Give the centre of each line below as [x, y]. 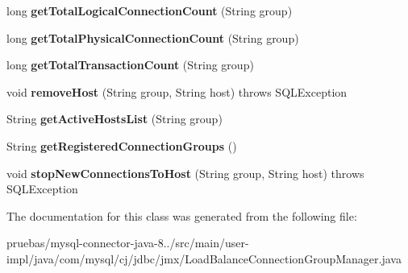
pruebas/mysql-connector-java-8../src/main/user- [128, 243]
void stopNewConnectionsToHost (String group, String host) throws [185, 173]
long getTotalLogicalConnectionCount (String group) [150, 10]
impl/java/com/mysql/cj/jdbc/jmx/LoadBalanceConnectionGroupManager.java [204, 258]
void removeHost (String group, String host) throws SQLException [177, 91]
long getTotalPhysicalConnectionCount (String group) [153, 37]
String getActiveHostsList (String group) [114, 119]
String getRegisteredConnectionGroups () [122, 145]
